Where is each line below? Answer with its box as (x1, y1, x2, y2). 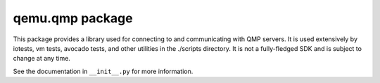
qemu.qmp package (13, 10, 133, 26)
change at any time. (13, 54, 70, 63)
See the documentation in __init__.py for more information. (13, 67, 194, 75)
